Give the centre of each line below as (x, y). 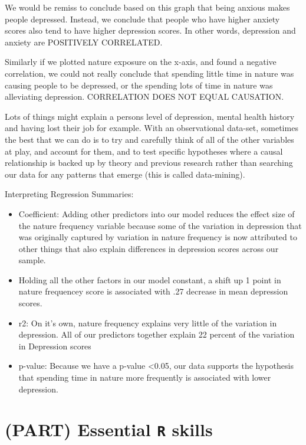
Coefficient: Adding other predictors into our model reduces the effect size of (157, 213)
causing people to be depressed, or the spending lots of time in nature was (139, 85)
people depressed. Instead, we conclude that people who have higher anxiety (142, 19)
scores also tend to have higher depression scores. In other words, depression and (150, 30)
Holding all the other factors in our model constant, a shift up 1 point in (150, 279)
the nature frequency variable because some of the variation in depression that (160, 225)
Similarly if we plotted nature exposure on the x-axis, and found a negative (141, 62)
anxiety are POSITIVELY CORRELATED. (84, 42)
